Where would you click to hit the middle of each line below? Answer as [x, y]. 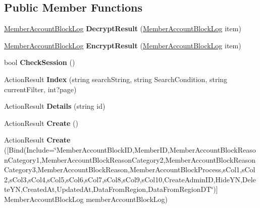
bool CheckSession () [40, 62]
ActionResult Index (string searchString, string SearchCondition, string [116, 79]
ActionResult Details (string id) [55, 106]
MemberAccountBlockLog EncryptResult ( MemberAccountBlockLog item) [123, 45]
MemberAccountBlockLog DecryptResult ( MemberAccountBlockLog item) [123, 28]
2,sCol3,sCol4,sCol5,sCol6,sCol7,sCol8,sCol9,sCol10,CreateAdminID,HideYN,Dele [130, 179]
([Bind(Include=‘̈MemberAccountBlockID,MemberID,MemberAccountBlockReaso [130, 149]
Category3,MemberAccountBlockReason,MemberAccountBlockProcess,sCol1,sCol [130, 169]
